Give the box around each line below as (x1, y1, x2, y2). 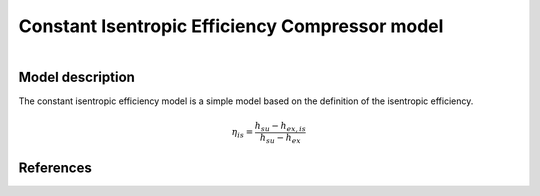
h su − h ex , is (254, 120, 307, 134)
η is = (231, 126, 254, 140)
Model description (18, 68, 135, 85)
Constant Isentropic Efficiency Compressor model (18, 15, 444, 37)
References (18, 159, 92, 176)
